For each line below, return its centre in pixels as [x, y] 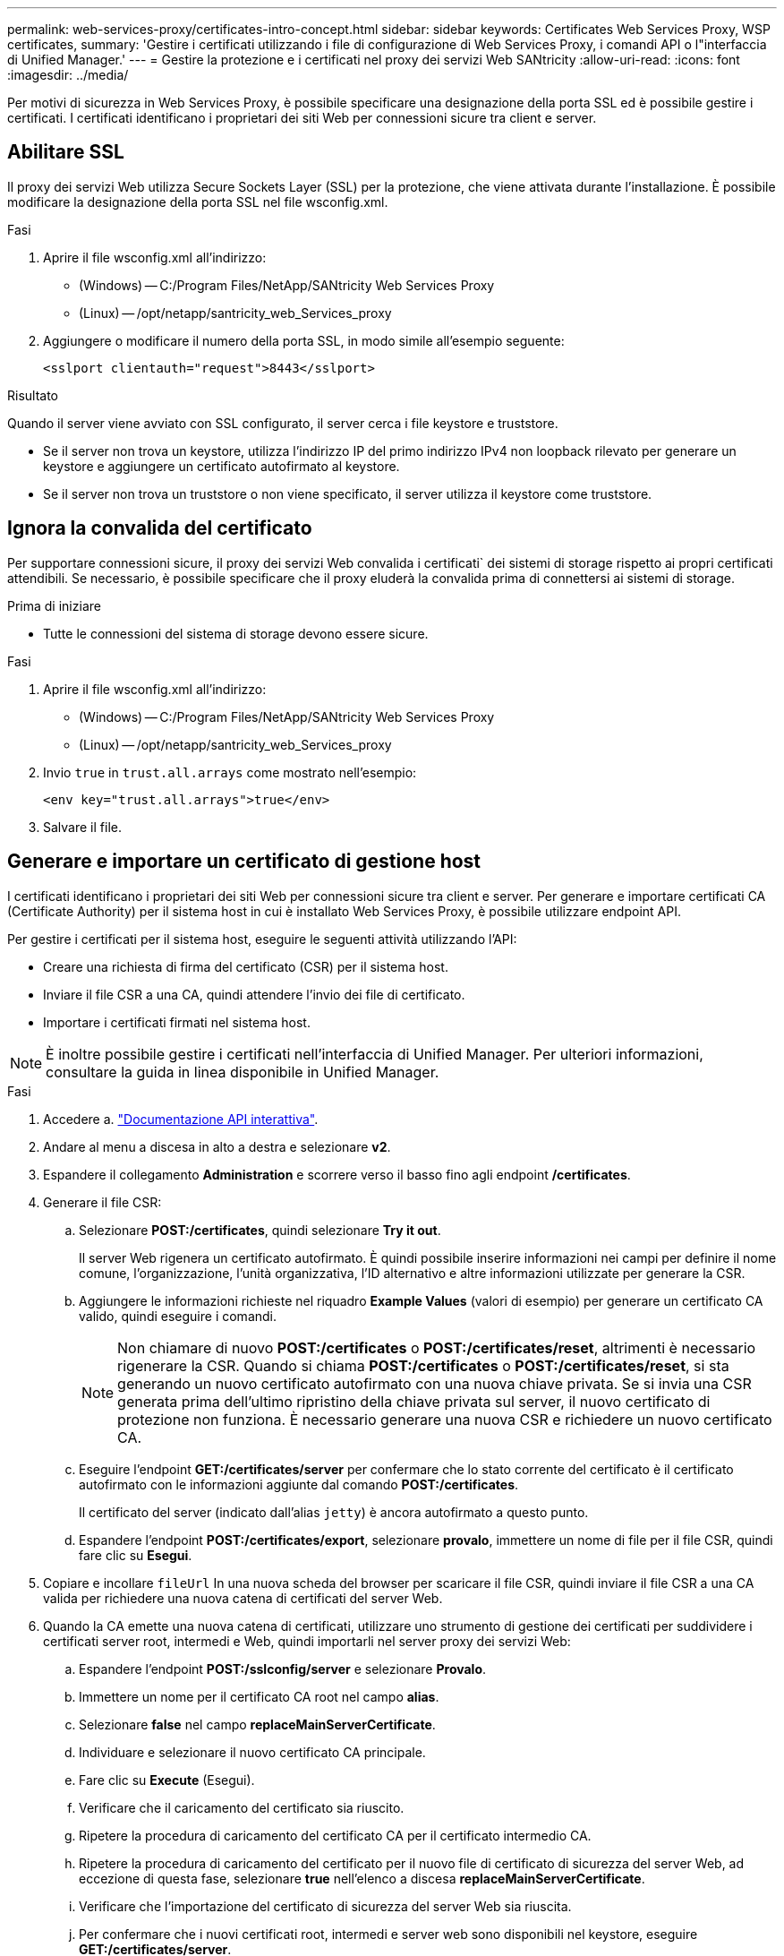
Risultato [33, 395]
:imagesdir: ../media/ [68, 75]
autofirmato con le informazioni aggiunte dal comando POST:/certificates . [299, 1484]
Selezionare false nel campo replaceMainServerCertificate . [257, 1724]
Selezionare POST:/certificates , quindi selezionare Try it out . [260, 1230]
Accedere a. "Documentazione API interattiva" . [181, 1119]
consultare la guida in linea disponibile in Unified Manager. [243, 1072]
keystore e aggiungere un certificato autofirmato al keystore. [222, 466]
